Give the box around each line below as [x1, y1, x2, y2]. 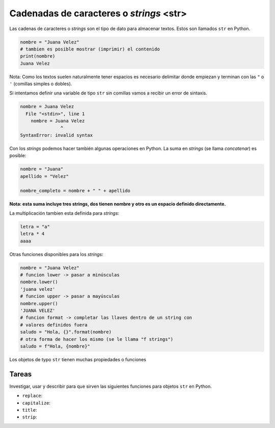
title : [22, 407, 38, 413]
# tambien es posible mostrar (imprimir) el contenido [20, 46, 160, 52]
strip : [22, 414, 38, 420]
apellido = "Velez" [20, 173, 69, 179]
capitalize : [22, 399, 51, 406]
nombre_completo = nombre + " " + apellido [20, 188, 131, 193]
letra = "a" [20, 223, 50, 230]
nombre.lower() [20, 279, 58, 285]
